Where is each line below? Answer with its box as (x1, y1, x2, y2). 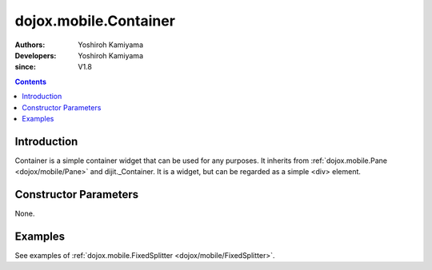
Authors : (14, 40, 46, 50)
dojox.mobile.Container (14, 12, 176, 30)
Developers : (14, 50, 57, 60)
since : (14, 62, 36, 72)
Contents (14, 77, 47, 86)
